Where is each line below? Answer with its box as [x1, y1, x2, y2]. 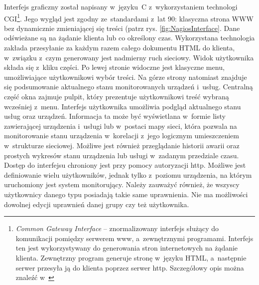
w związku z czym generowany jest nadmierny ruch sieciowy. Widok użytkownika [4, 52, 254, 62]
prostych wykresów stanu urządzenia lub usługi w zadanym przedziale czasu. [4, 150, 239, 160]
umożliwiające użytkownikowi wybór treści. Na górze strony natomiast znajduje [4, 71, 247, 82]
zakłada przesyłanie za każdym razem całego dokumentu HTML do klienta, [4, 42, 235, 53]
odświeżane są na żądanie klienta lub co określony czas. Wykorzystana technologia [4, 32, 255, 43]
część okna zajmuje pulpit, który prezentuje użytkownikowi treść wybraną [4, 91, 229, 101]
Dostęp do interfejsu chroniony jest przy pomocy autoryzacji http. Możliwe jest [4, 160, 246, 170]
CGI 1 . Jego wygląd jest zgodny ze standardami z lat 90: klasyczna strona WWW [4, 11, 254, 23]
